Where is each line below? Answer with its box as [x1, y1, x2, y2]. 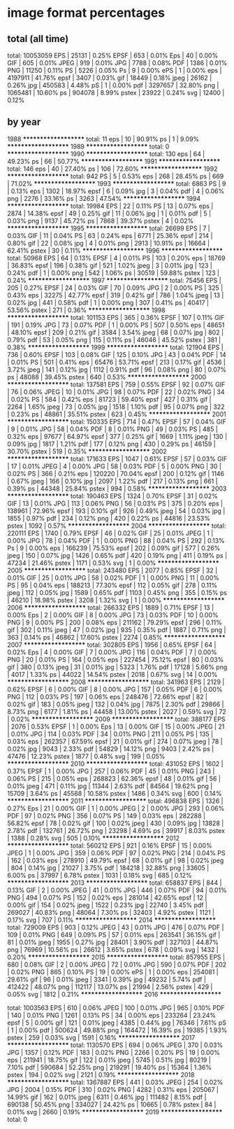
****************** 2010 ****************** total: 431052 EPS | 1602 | [7, 759, 224, 768]
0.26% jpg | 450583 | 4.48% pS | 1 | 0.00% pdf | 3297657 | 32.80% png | [7, 81, 219, 89]
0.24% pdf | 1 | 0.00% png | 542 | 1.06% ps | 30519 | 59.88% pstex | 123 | [7, 268, 220, 277]
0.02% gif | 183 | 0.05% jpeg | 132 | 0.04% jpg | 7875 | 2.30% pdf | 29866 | [7, 700, 224, 708]
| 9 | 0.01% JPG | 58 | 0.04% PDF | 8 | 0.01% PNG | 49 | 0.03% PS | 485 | [7, 425, 218, 433]
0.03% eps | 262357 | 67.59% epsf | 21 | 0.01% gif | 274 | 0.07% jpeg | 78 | [7, 737, 223, 745]
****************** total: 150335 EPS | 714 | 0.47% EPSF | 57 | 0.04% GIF [7, 417, 227, 426]
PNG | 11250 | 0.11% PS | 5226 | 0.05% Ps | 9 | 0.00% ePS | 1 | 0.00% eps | [7, 66, 222, 74]
